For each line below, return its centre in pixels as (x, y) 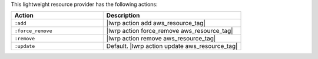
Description (123, 16)
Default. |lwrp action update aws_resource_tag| (172, 46)
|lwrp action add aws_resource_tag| (156, 23)
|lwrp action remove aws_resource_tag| (161, 39)
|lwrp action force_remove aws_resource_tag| (170, 31)
